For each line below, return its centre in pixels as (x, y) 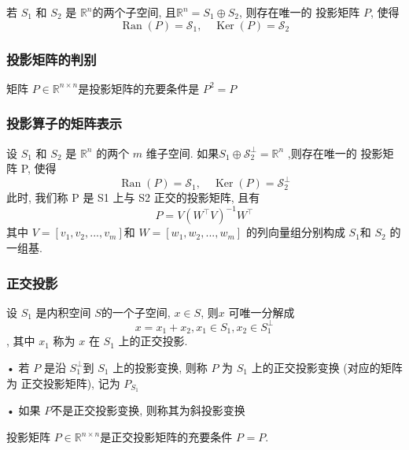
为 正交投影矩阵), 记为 (63, 383)
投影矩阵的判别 (52, 59)
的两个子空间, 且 (134, 12)
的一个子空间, (136, 312)
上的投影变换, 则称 (160, 367)
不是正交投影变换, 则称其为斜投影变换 (148, 410)
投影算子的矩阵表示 (64, 123)
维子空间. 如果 (182, 152)
